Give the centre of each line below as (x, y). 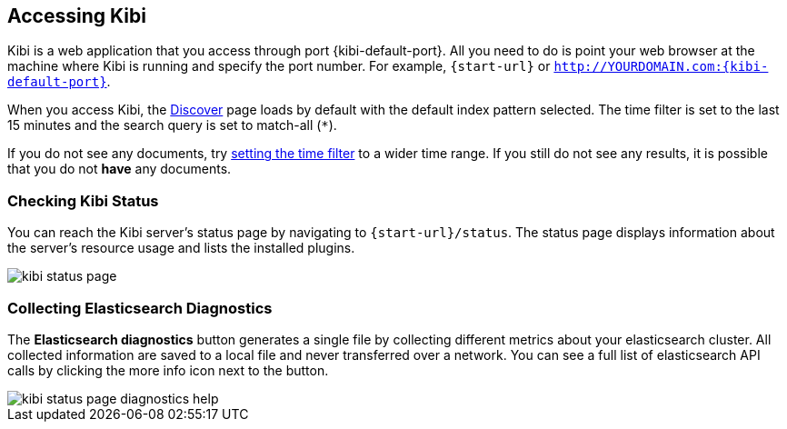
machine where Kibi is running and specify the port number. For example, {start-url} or (279, 66)
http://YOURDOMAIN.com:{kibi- (661, 67)
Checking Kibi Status (83, 200)
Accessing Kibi (77, 16)
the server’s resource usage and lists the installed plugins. (181, 248)
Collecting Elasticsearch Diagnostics (140, 308)
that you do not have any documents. (120, 169)
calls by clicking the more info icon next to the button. (168, 370)
